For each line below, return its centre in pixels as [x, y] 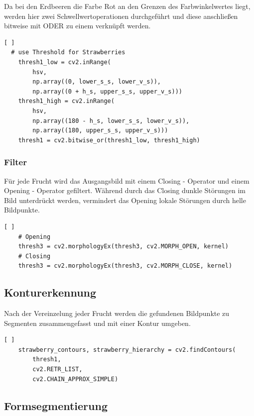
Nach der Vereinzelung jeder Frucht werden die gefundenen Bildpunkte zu [117, 313]
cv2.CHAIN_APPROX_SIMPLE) [75, 379]
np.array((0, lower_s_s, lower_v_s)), [97, 82]
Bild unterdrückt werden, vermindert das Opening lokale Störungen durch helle [125, 200]
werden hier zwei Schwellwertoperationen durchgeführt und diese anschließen [121, 16]
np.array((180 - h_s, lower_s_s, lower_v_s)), [111, 121]
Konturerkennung [50, 292]
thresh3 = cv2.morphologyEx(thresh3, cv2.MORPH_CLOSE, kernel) [125, 266]
